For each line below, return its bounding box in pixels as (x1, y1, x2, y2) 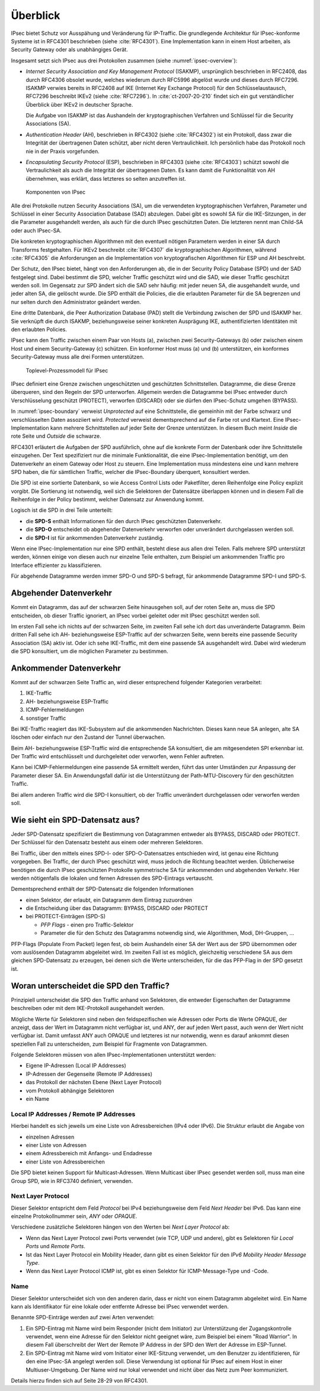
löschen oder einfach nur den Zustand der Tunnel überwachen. (11, 733, 166, 741)
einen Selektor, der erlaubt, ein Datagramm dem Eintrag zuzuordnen (25, 896, 193, 903)
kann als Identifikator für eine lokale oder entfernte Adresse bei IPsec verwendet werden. (11, 1303, 229, 1310)
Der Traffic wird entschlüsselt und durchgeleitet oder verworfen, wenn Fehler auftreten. (11, 753, 225, 760)
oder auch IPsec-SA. (11, 227, 62, 234)
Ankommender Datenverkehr (11, 663, 121, 673)
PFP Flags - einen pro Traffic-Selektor (40, 921, 134, 928)
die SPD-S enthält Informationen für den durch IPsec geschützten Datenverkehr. (25, 517, 222, 524)
